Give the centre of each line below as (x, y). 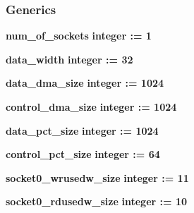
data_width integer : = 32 (69, 59)
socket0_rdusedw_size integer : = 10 (97, 201)
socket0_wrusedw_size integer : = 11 (97, 177)
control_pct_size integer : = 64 (83, 154)
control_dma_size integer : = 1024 (91, 107)
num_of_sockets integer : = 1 (79, 36)
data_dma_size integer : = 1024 (85, 83)
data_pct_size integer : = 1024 (82, 130)
